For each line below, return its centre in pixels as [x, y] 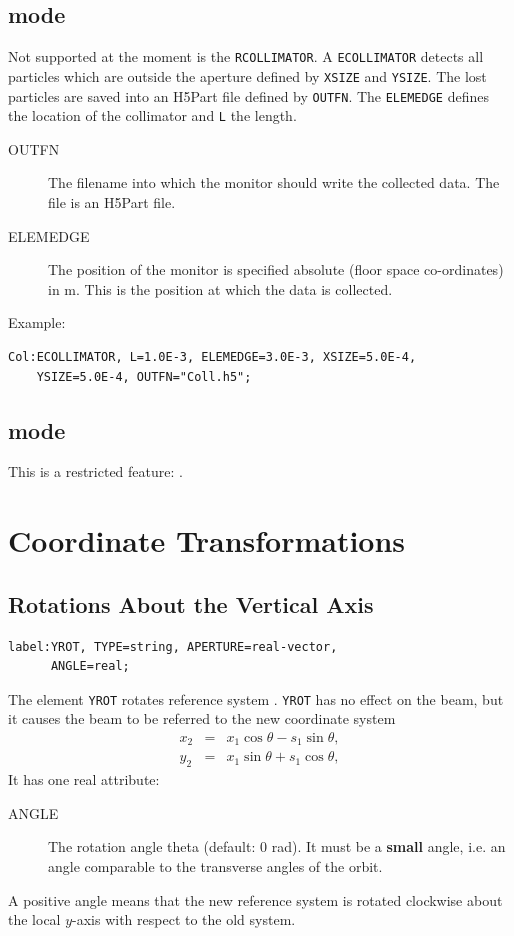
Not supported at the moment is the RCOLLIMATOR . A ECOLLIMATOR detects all [246, 56]
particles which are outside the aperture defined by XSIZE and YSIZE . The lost [247, 75]
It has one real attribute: [84, 779]
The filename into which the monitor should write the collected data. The [274, 182]
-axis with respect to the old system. [184, 919]
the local [34, 919]
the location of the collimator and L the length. [152, 115]
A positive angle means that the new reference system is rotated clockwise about [255, 899]
